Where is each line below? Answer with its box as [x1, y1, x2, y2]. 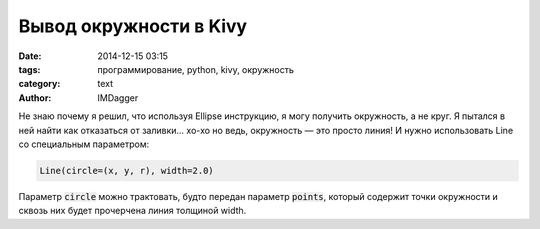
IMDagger [97, 91, 139, 104]
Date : [18, 50, 42, 62]
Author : [18, 91, 52, 104]
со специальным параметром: [18, 138, 150, 150]
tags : [18, 63, 41, 75]
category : [18, 78, 61, 90]
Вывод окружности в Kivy [18, 15, 248, 37]
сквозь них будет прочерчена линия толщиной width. [18, 205, 247, 217]
